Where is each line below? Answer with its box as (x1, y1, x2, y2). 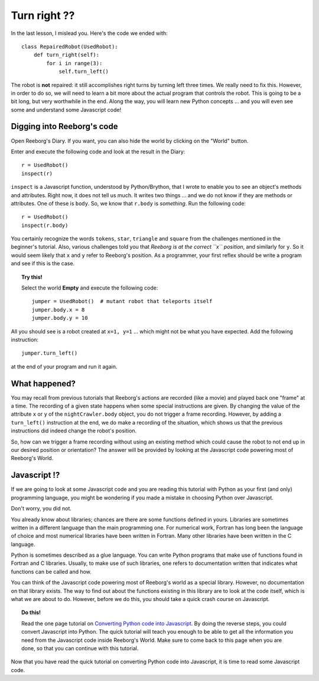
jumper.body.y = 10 (31, 314, 88, 322)
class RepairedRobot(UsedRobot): (21, 43, 118, 50)
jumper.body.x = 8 (31, 306, 85, 313)
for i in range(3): (46, 60, 103, 66)
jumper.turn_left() (21, 350, 78, 356)
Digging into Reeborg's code (11, 121, 118, 131)
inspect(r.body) (21, 222, 69, 229)
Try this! (21, 273, 43, 281)
